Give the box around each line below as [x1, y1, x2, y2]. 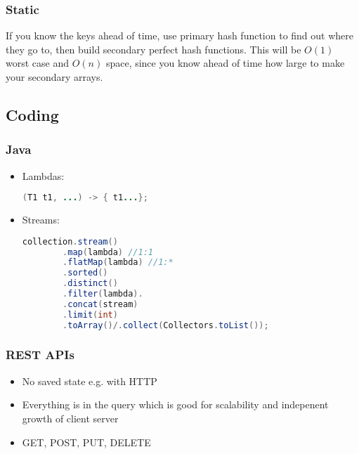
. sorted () [63, 268, 108, 278]
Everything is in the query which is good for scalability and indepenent [22, 397, 329, 412]
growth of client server [22, 410, 119, 425]
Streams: [22, 212, 60, 227]
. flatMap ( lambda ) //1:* [63, 257, 174, 268]
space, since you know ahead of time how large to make [105, 56, 345, 70]
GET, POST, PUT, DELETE [22, 434, 151, 449]
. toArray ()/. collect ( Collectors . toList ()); [63, 320, 269, 330]
